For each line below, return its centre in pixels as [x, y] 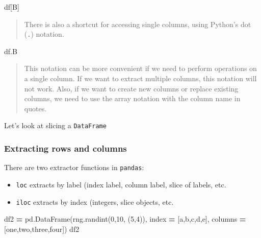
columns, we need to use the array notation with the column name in [132, 98]
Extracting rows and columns [66, 148]
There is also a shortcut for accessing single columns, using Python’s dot [138, 24]
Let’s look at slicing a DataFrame [55, 125]
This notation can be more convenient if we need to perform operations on [140, 68]
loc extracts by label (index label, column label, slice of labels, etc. [121, 184]
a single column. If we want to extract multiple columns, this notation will [140, 78]
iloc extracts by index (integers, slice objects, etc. [95, 201]
